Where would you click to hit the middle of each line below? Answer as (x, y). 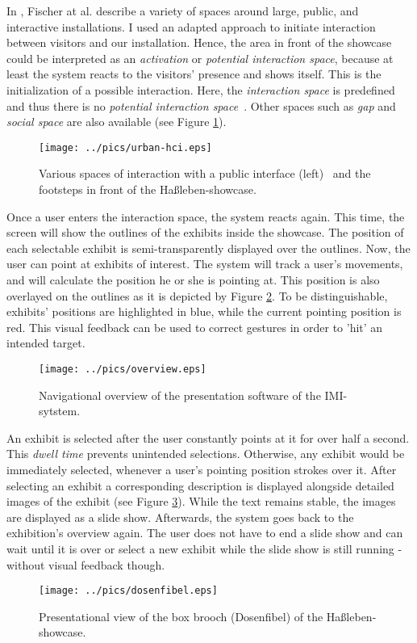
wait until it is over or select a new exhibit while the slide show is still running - (204, 548)
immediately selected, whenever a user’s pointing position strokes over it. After (202, 469)
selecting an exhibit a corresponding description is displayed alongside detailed (200, 485)
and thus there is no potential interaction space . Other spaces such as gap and (201, 105)
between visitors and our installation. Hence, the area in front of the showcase (199, 42)
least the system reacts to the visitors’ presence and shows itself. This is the (194, 74)
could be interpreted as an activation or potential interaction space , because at (200, 58)
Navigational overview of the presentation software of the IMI (191, 395)
